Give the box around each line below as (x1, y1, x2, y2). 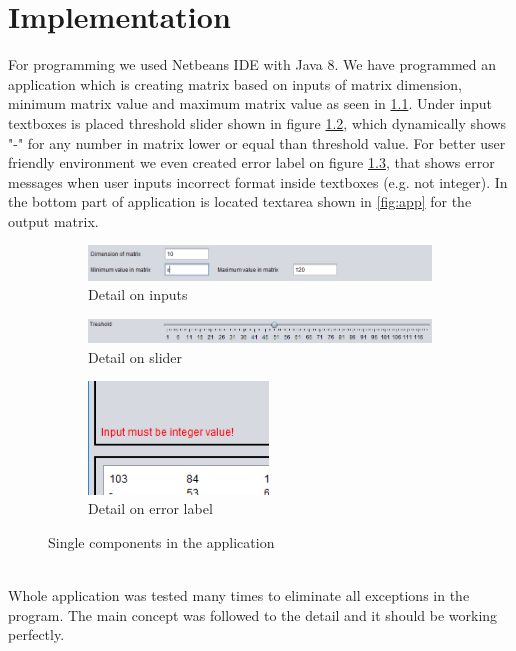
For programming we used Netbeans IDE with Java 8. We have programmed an (8, 54, 496, 75)
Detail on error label (88, 498, 213, 519)
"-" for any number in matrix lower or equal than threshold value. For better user (8, 132, 506, 153)
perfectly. (8, 624, 65, 645)
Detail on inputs (88, 284, 188, 305)
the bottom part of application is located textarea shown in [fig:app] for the (8, 191, 472, 212)
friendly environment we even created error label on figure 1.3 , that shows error (8, 152, 495, 173)
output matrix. (8, 210, 99, 231)
